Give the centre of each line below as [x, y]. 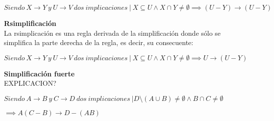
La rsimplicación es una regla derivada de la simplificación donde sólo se [112, 33]
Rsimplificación [30, 23]
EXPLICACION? [30, 83]
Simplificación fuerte [39, 73]
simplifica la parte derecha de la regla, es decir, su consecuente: [99, 42]
